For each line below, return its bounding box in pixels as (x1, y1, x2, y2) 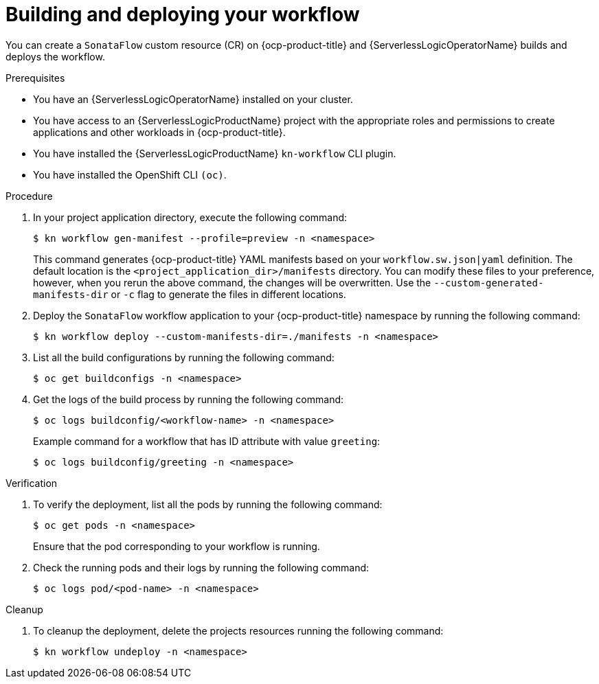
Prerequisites (5, 71, 65, 84)
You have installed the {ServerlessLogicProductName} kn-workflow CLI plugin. (33, 147, 396, 159)
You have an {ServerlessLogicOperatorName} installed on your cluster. (33, 93, 353, 105)
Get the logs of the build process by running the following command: (33, 393, 344, 405)
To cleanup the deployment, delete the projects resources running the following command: (33, 624, 444, 637)
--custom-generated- (433, 277, 544, 288)
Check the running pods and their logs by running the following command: (33, 561, 370, 573)
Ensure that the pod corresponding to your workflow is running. (33, 540, 320, 552)
